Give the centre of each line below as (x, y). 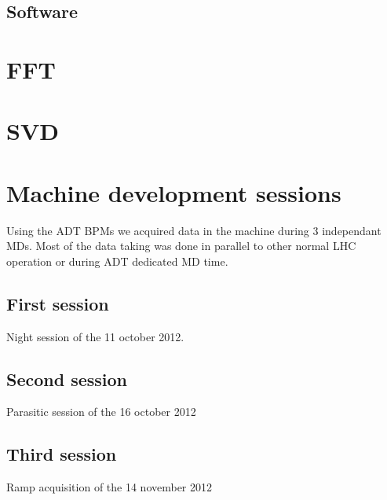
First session (58, 303)
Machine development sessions (174, 192)
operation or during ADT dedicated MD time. (117, 261)
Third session (62, 454)
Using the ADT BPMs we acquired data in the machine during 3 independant (194, 230)
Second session (67, 379)
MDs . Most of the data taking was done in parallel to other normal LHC (181, 246)
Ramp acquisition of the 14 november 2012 (110, 487)
